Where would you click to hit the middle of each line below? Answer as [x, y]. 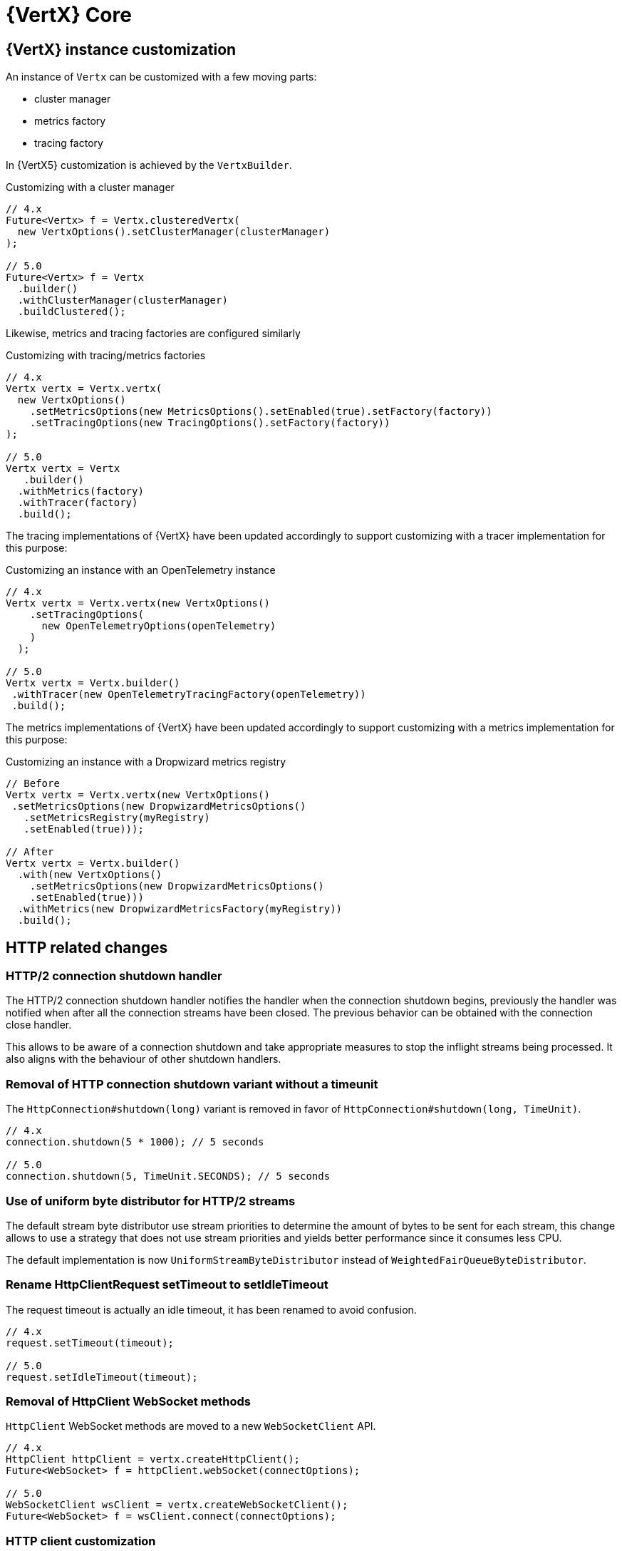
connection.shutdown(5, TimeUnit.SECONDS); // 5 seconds [168, 1176]
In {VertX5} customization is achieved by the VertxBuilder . [149, 165]
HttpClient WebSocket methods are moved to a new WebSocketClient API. [191, 1426]
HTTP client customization [81, 1541]
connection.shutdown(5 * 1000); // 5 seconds [135, 1142]
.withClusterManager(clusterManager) [123, 300]
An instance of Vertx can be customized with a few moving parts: [161, 77]
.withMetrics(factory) [81, 491]
